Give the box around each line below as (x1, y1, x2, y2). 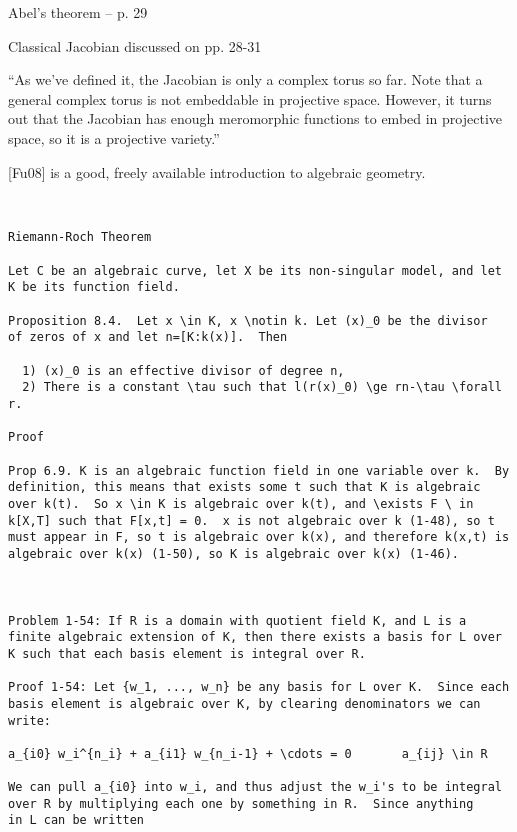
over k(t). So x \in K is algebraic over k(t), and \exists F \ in (8, 496, 474, 511)
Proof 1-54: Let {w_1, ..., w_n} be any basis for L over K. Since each (8, 680, 510, 695)
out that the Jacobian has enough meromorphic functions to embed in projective (8, 108, 502, 129)
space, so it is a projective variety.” (8, 127, 220, 148)
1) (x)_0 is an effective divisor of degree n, (22, 363, 345, 378)
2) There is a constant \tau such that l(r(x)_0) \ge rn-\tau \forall (22, 380, 502, 395)
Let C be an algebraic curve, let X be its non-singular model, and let (8, 263, 502, 278)
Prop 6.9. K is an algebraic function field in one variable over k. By (8, 463, 510, 478)
